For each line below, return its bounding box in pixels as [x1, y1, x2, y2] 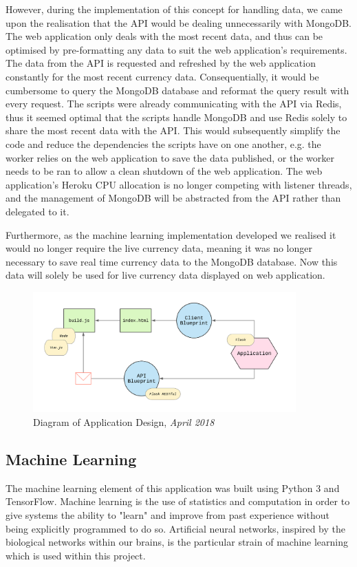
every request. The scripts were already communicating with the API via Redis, [6, 96, 342, 111]
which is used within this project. [6, 548, 146, 562]
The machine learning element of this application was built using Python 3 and [6, 480, 340, 495]
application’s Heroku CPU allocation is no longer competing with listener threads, [6, 177, 352, 191]
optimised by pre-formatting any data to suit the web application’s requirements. [6, 42, 347, 56]
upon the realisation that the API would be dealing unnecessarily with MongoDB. [6, 15, 351, 30]
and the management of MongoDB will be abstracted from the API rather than [6, 191, 341, 205]
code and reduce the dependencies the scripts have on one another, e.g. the [6, 136, 321, 151]
